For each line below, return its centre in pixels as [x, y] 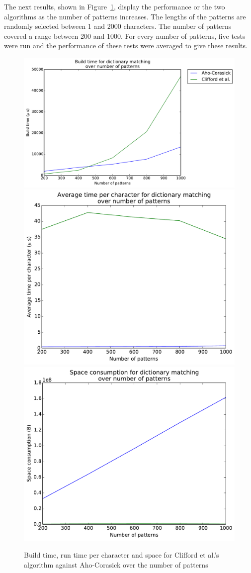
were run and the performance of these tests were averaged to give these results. [126, 46]
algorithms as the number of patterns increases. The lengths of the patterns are [125, 16]
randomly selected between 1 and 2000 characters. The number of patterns [118, 26]
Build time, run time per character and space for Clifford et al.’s [122, 555]
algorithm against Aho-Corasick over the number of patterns [116, 564]
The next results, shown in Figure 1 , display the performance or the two [115, 6]
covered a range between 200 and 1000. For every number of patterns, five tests [125, 36]
